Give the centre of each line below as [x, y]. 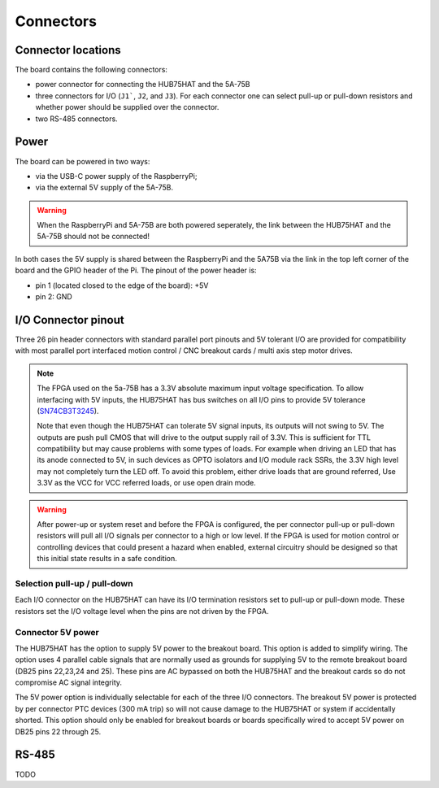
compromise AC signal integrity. [68, 682]
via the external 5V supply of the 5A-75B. [104, 188]
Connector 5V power [57, 632]
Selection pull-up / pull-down [74, 583]
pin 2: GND [54, 297]
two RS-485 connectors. [76, 119]
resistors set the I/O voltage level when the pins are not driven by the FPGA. [142, 611]
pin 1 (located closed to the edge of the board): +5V [122, 285]
